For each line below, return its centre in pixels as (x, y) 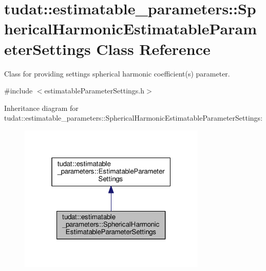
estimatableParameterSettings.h (94, 91)
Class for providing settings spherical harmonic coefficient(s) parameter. (117, 73)
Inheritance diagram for (41, 108)
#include (18, 91)
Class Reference (153, 49)
